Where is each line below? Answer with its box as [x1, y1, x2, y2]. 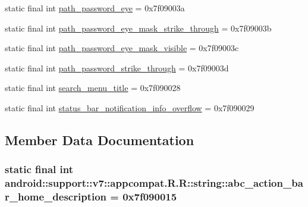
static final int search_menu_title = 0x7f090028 [5, 81, 181, 94]
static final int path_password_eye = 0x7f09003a [5, 2, 185, 14]
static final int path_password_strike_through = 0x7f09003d [5, 61, 229, 74]
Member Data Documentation [5, 130, 194, 149]
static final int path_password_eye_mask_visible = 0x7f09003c [5, 42, 239, 54]
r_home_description [5, 189, 107, 204]
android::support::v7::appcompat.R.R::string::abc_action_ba [5, 175, 303, 190]
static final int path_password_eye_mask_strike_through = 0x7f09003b [5, 21, 272, 34]
